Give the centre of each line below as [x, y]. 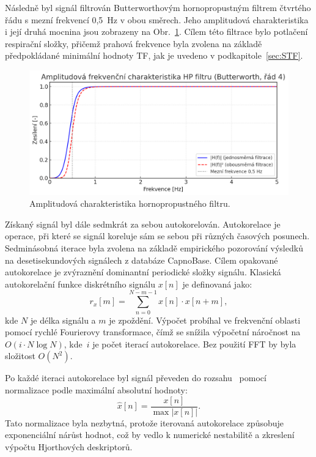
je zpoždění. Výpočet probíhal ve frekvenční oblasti [205, 320]
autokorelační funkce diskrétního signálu [80, 284]
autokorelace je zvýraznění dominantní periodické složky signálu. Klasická [143, 272]
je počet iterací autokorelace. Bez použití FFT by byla [194, 344]
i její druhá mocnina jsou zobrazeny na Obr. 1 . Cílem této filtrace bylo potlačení [156, 32]
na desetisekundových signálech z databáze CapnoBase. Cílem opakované [141, 260]
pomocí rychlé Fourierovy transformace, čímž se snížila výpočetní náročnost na [153, 332]
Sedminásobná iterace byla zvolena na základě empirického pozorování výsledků [154, 248]
